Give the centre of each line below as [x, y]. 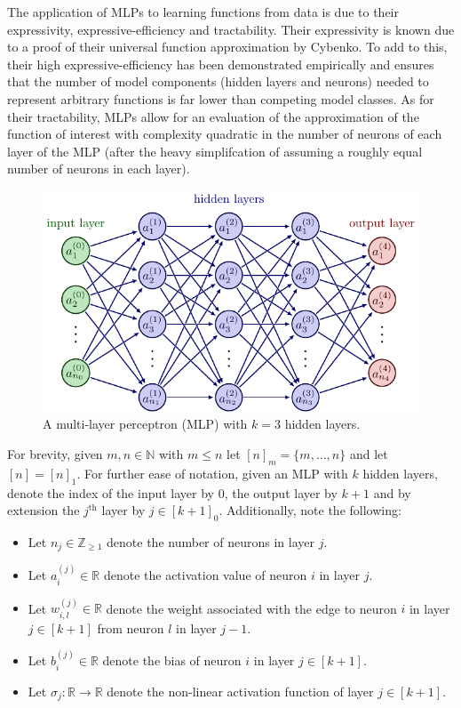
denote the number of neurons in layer [211, 541]
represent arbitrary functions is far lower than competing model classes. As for [221, 98]
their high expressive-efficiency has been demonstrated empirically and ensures [221, 64]
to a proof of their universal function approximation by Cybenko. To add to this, [227, 47]
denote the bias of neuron [172, 660]
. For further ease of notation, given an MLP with [212, 473]
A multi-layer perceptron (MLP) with [145, 424]
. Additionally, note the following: [310, 510]
